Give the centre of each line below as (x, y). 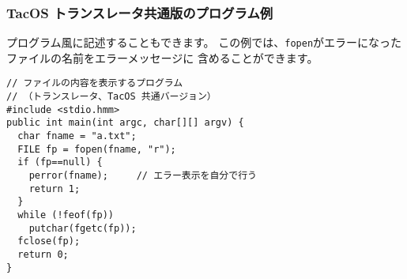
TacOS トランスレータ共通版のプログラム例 (140, 12)
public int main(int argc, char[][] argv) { (125, 123)
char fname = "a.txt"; (77, 136)
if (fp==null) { (60, 162)
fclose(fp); (49, 241)
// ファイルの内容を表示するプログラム (95, 83)
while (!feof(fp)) (66, 215)
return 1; (55, 189)
